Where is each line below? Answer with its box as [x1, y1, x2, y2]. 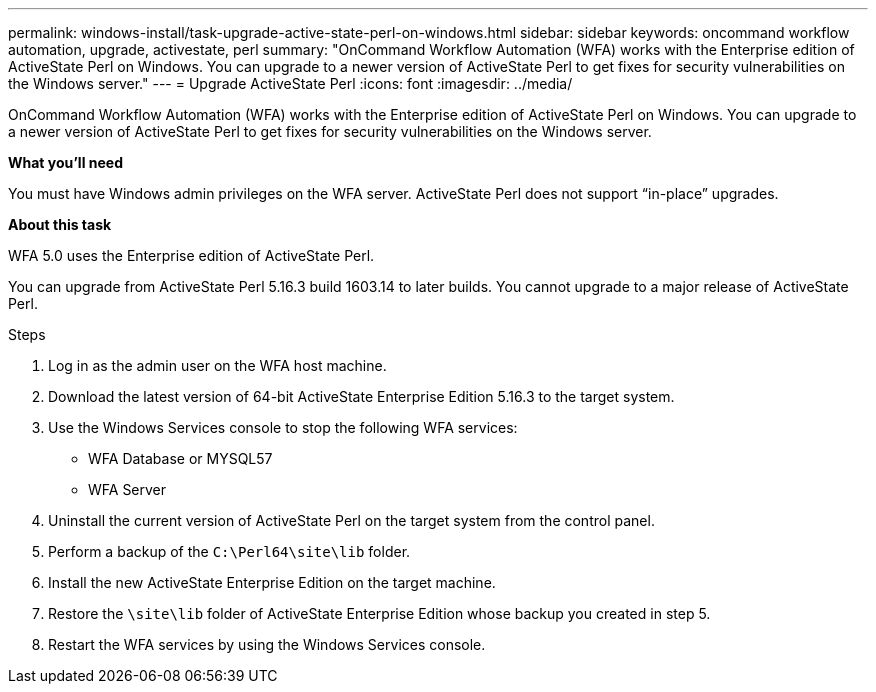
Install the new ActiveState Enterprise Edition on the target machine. [48, 574, 496, 591]
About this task [8, 216, 112, 233]
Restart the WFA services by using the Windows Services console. [48, 636, 486, 653]
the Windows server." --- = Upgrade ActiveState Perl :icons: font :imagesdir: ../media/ [8, 75, 573, 92]
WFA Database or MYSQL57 [88, 450, 273, 467]
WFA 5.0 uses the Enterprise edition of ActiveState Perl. [8, 247, 375, 264]
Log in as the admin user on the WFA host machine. [48, 357, 387, 374]
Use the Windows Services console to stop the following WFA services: [48, 419, 518, 436]
